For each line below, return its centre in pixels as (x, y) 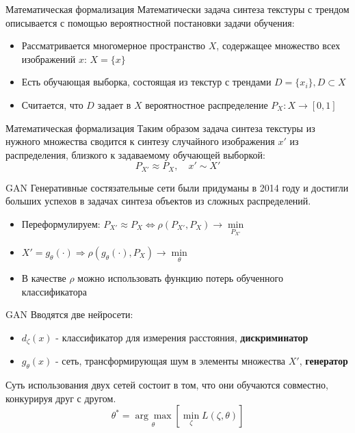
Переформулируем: (61, 223)
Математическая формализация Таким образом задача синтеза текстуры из (160, 128)
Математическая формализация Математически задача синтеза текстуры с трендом (177, 9)
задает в (114, 104)
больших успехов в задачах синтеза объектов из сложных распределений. (158, 201)
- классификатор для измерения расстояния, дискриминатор (182, 337)
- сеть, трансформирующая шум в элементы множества (171, 361)
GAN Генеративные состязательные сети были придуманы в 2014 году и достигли (177, 187)
